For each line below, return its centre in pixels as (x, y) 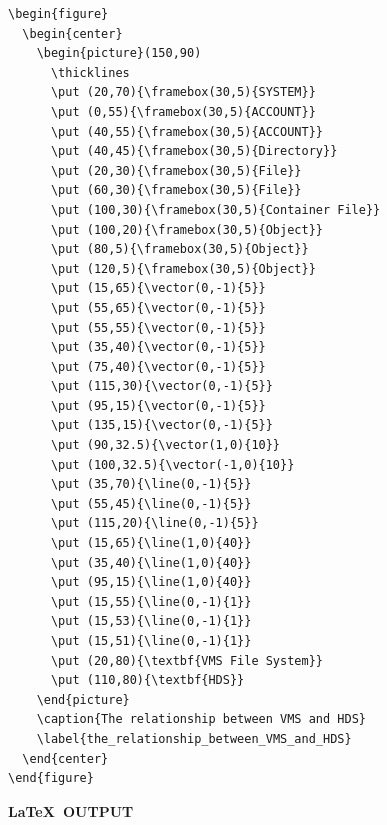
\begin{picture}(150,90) (119, 53)
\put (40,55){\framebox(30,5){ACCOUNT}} (186, 131)
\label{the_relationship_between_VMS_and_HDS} (194, 738)
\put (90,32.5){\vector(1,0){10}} (165, 445)
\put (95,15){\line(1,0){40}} (151, 582)
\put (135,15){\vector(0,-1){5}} (161, 425)
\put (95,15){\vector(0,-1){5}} (158, 405)
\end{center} (65, 758)
